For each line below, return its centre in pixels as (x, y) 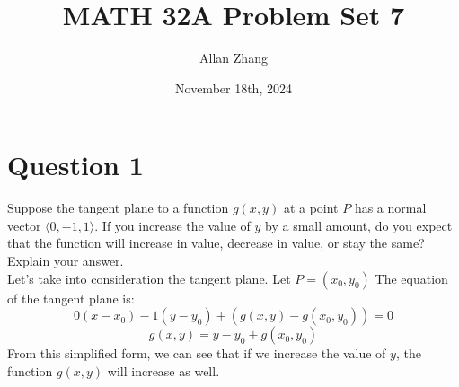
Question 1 (75, 165)
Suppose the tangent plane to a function (118, 208)
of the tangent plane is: (71, 298)
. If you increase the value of (172, 225)
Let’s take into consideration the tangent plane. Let (149, 278)
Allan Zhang (234, 58)
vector (24, 225)
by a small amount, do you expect (359, 225)
